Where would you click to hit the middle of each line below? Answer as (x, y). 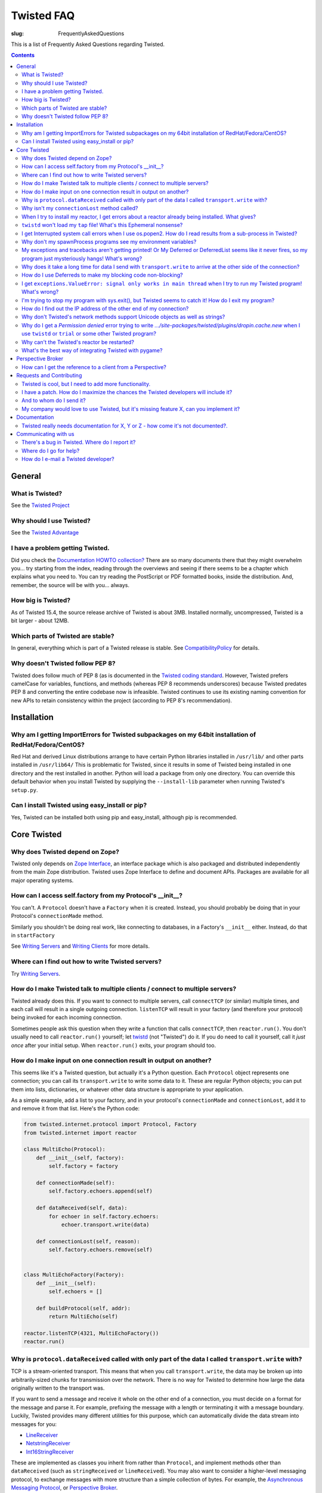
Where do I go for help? (51, 450)
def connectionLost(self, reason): (88, 1241)
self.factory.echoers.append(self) (101, 1191)
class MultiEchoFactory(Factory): (74, 1275)
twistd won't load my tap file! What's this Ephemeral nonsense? (102, 225)
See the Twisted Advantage (45, 533)
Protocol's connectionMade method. (57, 916)
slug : (17, 33)
